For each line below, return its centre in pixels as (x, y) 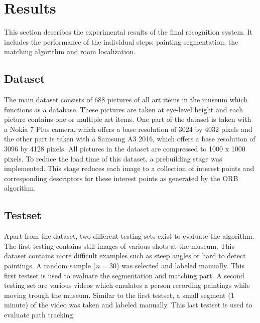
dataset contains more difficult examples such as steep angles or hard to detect (125, 256)
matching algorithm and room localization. (70, 51)
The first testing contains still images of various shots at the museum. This (119, 246)
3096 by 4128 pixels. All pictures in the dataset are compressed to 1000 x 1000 (125, 149)
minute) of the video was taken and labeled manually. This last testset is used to (128, 305)
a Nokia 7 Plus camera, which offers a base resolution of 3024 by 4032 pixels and (128, 129)
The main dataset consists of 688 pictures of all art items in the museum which (126, 100)
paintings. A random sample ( (50, 266)
